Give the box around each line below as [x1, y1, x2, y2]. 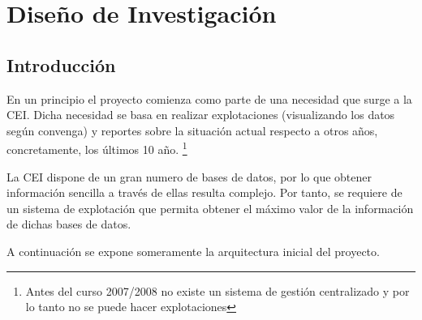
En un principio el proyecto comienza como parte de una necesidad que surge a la [6, 90, 412, 107]
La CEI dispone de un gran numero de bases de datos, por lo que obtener [6, 168, 372, 185]
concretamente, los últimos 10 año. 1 [6, 139, 187, 158]
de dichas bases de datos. [6, 215, 131, 233]
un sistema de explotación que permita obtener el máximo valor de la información [6, 199, 414, 216]
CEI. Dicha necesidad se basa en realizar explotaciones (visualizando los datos [6, 106, 395, 123]
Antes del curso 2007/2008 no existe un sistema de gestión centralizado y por [25, 282, 410, 299]
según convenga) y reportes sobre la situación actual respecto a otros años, [6, 122, 378, 139]
